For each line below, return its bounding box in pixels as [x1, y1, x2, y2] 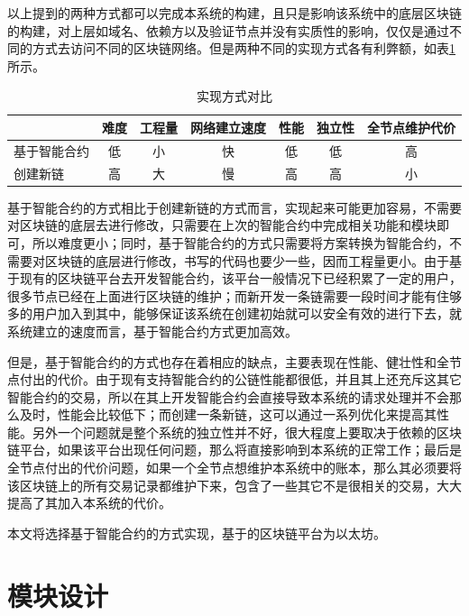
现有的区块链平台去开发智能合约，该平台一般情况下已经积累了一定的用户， [19, 269, 462, 288]
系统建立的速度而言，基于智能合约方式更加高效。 [7, 321, 298, 340]
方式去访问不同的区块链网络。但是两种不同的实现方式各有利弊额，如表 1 [32, 39, 455, 58]
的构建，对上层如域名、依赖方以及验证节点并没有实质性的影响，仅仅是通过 [7, 21, 449, 40]
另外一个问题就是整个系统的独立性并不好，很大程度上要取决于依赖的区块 [32, 422, 462, 441]
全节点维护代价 [367, 117, 455, 136]
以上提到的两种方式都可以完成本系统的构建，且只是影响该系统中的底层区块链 [7, 4, 462, 22]
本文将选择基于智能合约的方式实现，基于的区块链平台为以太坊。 [7, 523, 386, 542]
